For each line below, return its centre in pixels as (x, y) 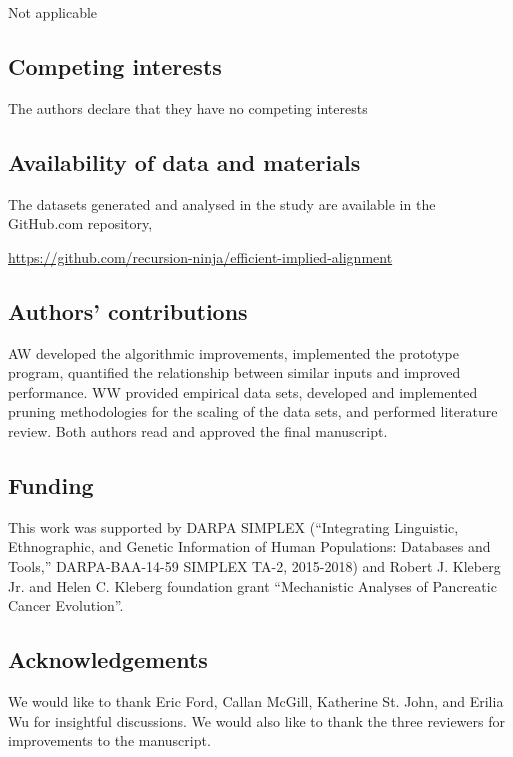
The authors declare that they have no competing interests (188, 107)
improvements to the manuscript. (109, 740)
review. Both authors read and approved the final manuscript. (198, 430)
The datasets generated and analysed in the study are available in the (222, 203)
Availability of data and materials (184, 161)
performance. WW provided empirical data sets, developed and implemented (243, 391)
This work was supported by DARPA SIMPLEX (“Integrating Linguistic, (233, 526)
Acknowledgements (108, 659)
